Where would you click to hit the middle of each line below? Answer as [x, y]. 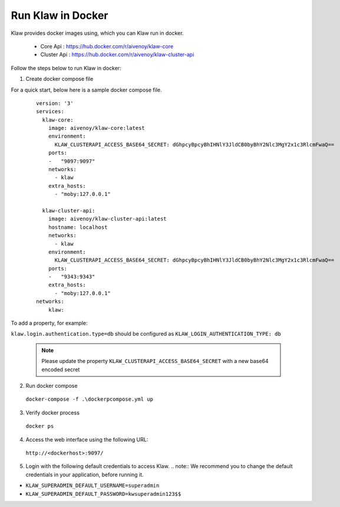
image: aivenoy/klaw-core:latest [97, 128]
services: [50, 112]
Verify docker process [52, 413]
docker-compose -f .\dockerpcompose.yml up [89, 399]
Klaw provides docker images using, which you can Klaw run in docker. [97, 33]
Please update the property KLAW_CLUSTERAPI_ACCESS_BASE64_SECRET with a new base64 [155, 361]
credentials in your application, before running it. [85, 475]
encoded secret [61, 369]
